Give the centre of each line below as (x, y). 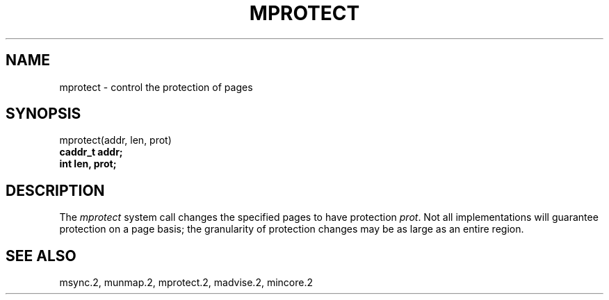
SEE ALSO (41, 256)
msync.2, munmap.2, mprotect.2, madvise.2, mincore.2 (186, 283)
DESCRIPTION (55, 190)
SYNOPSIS (43, 114)
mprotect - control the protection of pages (156, 87)
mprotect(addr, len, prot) (115, 140)
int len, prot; (88, 164)
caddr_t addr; (91, 152)
